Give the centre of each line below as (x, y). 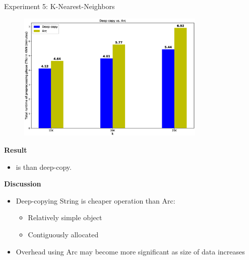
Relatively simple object (65, 217)
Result (16, 150)
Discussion (23, 184)
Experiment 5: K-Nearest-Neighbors (59, 6)
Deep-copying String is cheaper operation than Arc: (96, 200)
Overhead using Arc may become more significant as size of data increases (130, 251)
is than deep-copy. (44, 167)
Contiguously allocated (63, 235)
